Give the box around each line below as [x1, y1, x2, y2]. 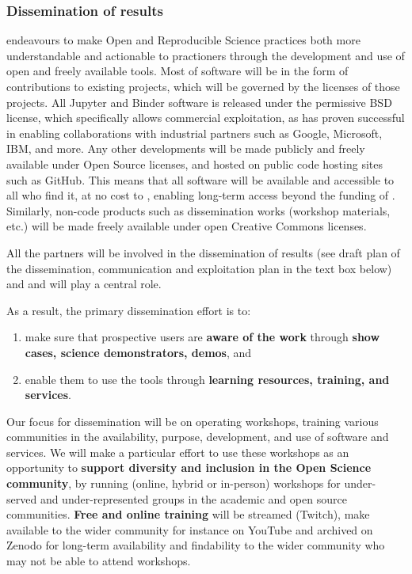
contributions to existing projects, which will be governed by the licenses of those [6, 78, 400, 94]
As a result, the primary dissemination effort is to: [6, 302, 251, 318]
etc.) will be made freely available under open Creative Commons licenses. [6, 218, 367, 234]
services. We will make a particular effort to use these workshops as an [6, 443, 349, 460]
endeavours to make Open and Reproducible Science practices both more [6, 32, 360, 48]
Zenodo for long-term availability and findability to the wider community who [6, 537, 385, 553]
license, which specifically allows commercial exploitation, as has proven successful [6, 109, 405, 126]
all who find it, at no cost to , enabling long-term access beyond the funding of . [6, 187, 395, 203]
